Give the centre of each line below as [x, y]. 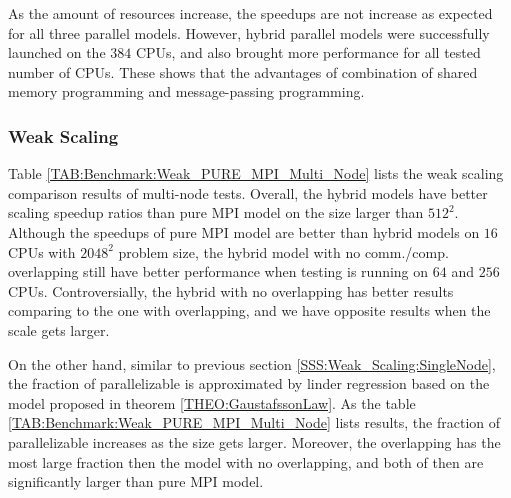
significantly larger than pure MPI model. [136, 481]
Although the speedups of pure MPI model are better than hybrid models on [244, 231]
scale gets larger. [59, 329]
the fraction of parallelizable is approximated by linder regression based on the [249, 383]
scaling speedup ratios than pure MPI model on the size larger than [216, 212]
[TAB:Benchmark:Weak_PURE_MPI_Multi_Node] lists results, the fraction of [254, 422]
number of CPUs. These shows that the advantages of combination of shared [243, 71]
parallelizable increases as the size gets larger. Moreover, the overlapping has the [254, 441]
